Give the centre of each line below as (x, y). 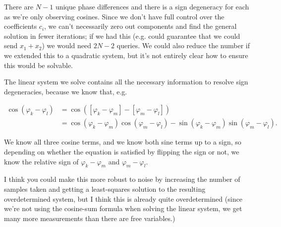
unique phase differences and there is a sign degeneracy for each (152, 6)
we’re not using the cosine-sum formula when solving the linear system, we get (123, 208)
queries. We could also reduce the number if (183, 45)
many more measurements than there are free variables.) (90, 218)
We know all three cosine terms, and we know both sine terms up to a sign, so (123, 142)
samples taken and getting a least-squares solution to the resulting (105, 189)
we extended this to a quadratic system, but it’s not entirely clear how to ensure (126, 55)
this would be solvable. (38, 65)
